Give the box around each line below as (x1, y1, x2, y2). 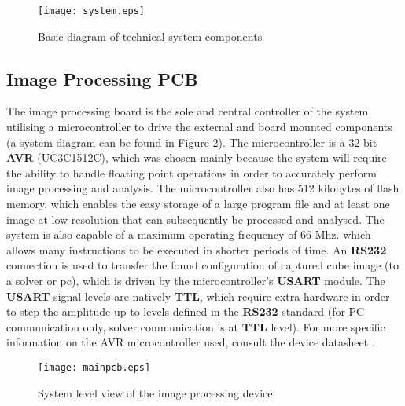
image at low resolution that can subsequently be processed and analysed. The (6, 210, 385, 227)
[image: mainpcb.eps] (38, 361, 151, 373)
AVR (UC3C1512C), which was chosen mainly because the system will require (6, 149, 387, 166)
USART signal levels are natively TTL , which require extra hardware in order (6, 287, 390, 304)
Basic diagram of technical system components (38, 27, 263, 44)
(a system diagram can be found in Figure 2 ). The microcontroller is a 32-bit (6, 134, 377, 150)
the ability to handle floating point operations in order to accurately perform (6, 164, 377, 181)
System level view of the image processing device (38, 384, 273, 401)
